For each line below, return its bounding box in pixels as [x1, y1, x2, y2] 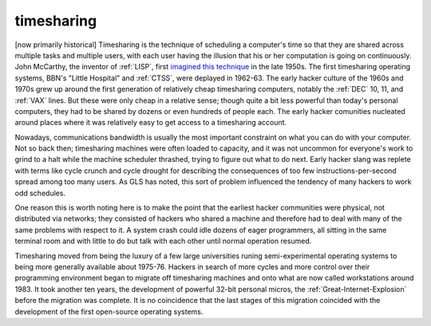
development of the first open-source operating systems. [14, 307, 204, 316]
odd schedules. [14, 188, 66, 198]
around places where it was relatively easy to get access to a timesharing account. [14, 118, 287, 128]
